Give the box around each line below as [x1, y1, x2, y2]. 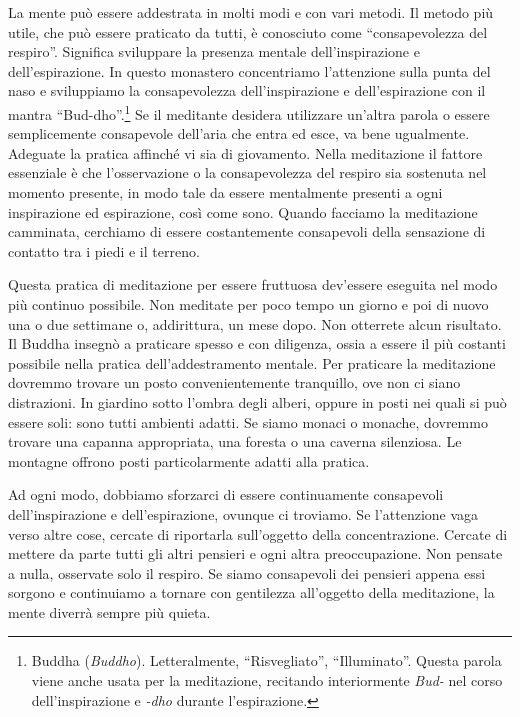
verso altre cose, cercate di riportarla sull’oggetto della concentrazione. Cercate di [8, 523, 508, 544]
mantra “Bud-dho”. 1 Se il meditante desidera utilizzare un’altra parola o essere [8, 100, 490, 124]
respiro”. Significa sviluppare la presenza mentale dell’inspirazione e [8, 41, 420, 62]
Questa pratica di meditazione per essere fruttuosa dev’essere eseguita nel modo [8, 274, 498, 295]
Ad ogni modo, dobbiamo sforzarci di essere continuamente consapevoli [8, 484, 444, 505]
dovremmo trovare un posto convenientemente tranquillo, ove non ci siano [8, 372, 461, 393]
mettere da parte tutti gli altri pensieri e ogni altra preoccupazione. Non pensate [8, 543, 503, 564]
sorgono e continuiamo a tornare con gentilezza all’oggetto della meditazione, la [8, 582, 495, 603]
